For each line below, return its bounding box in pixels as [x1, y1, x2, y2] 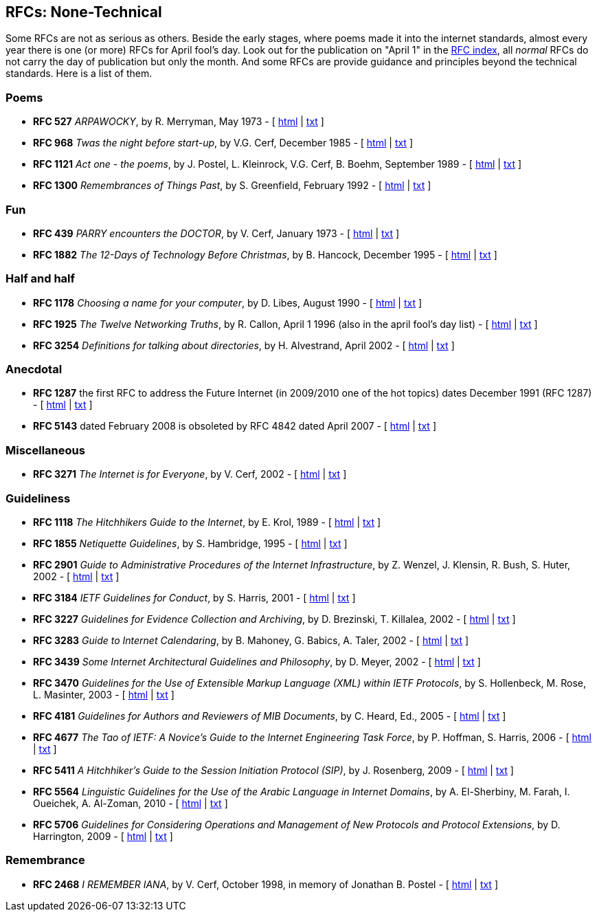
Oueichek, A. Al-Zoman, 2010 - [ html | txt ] [33, 797, 228, 809]
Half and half [5, 272, 76, 286]
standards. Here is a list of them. [5, 67, 153, 80]
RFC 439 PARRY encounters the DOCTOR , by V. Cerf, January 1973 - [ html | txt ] [33, 227, 400, 239]
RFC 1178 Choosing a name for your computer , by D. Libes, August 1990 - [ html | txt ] [33, 296, 423, 309]
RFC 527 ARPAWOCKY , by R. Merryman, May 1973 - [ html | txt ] [33, 115, 324, 128]
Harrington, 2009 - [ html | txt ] [33, 830, 173, 842]
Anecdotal [5, 362, 63, 377]
